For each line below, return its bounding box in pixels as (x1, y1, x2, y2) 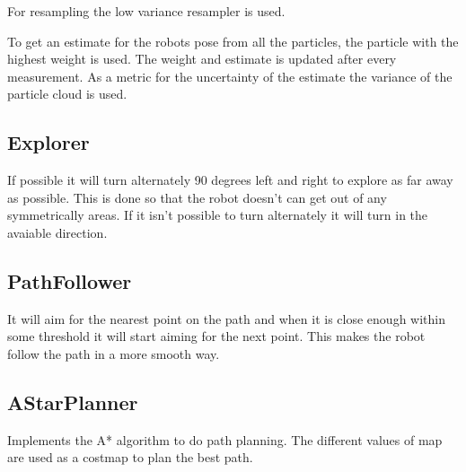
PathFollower (7, 267, 132, 294)
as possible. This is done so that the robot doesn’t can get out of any (7, 188, 387, 206)
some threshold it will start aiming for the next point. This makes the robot (7, 327, 426, 345)
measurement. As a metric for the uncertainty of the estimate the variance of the (7, 66, 453, 85)
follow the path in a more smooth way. (7, 344, 220, 363)
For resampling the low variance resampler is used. (7, 2, 286, 20)
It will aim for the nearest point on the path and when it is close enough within (7, 309, 445, 328)
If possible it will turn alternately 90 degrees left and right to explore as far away (7, 170, 453, 189)
